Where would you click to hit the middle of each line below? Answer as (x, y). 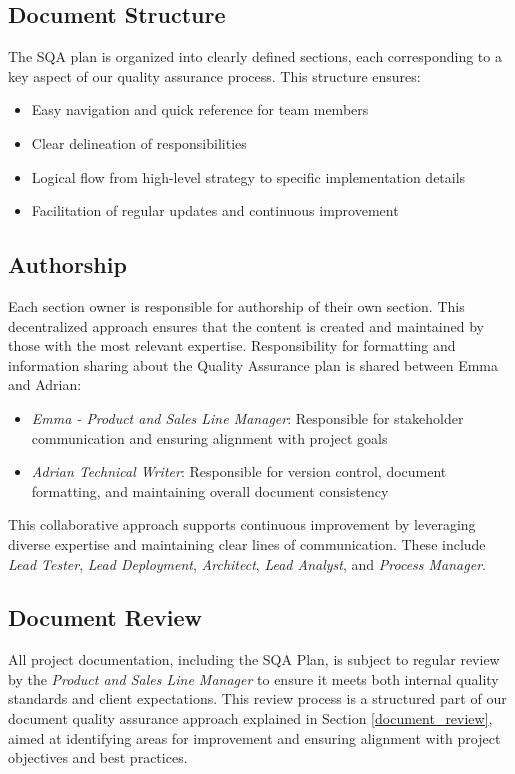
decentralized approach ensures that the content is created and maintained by (246, 325)
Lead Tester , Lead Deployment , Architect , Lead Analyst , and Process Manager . (247, 563)
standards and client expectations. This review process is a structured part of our (257, 698)
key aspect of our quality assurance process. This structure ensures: (214, 75)
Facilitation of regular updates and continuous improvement (215, 210)
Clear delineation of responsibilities (139, 142)
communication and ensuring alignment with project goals (209, 437)
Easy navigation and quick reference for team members (200, 109)
